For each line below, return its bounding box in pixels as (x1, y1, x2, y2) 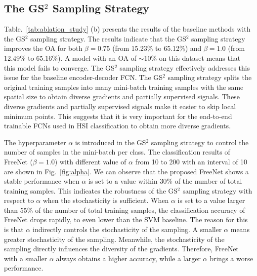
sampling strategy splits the (168, 72, 252, 82)
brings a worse (210, 253, 253, 263)
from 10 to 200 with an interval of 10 (135, 156, 248, 166)
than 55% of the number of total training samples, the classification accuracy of (4, 204, 245, 215)
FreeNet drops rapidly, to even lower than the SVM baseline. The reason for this (4, 214, 248, 225)
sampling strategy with (182, 185, 253, 196)
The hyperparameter (4, 137, 66, 147)
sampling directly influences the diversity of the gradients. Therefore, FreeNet (4, 243, 239, 254)
